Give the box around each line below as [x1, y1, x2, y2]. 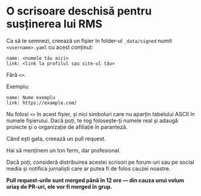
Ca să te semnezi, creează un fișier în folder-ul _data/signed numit [6, 37, 173, 44]
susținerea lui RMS [6, 17, 103, 31]
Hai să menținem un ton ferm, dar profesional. [6, 146, 121, 154]
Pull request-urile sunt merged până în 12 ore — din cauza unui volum [6, 177, 185, 184]
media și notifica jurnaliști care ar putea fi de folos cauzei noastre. [6, 165, 171, 172]
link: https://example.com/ [6, 100, 77, 106]
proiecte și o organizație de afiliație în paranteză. [6, 123, 128, 131]
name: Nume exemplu [6, 94, 56, 100]
